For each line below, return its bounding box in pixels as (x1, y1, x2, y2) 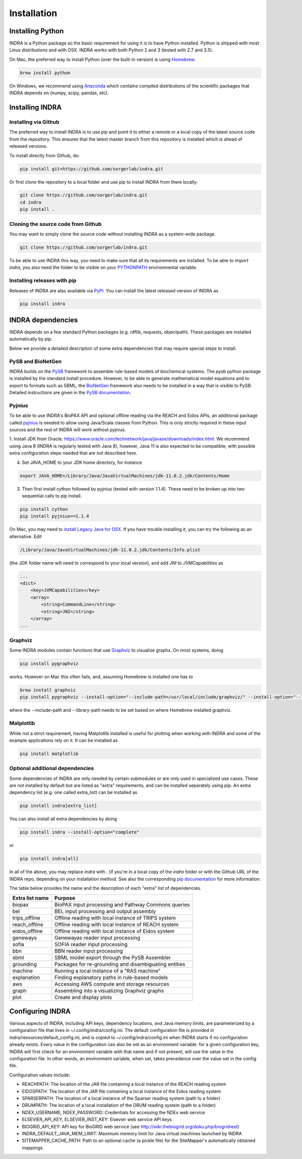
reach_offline (12, 921, 44, 928)
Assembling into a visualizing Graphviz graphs (54, 987, 164, 994)
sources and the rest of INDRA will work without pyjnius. (9, 426, 126, 433)
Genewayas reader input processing (54, 934, 140, 941)
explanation (12, 973, 40, 981)
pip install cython (20, 506, 68, 512)
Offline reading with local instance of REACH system (54, 921, 179, 928)
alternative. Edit (9, 533, 42, 539)
